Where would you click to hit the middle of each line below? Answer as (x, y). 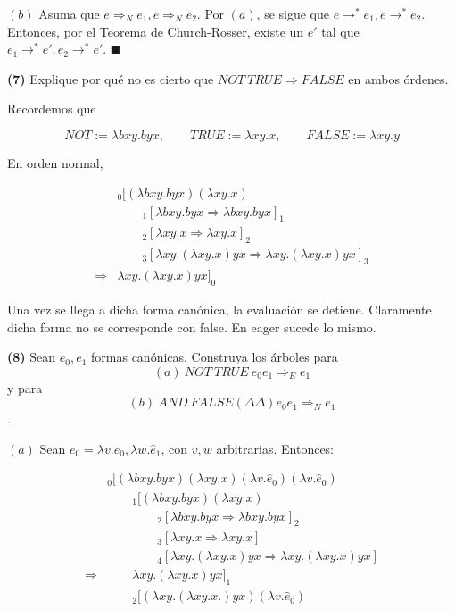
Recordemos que (52, 109)
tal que (340, 31)
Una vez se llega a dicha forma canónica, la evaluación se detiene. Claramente (219, 309)
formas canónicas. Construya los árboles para (215, 357)
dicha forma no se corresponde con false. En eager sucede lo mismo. (192, 326)
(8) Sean (32, 357)
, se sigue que (293, 13)
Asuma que (69, 13)
